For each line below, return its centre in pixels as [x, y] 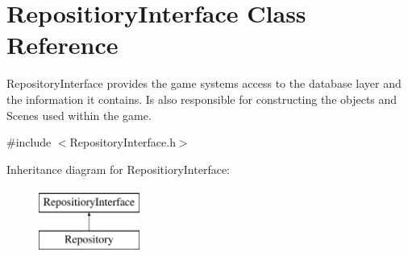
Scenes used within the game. [79, 115]
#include [29, 142]
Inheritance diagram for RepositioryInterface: [118, 169]
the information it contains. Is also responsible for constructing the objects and [202, 99]
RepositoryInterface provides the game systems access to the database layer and [204, 83]
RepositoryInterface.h [123, 142]
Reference [62, 45]
